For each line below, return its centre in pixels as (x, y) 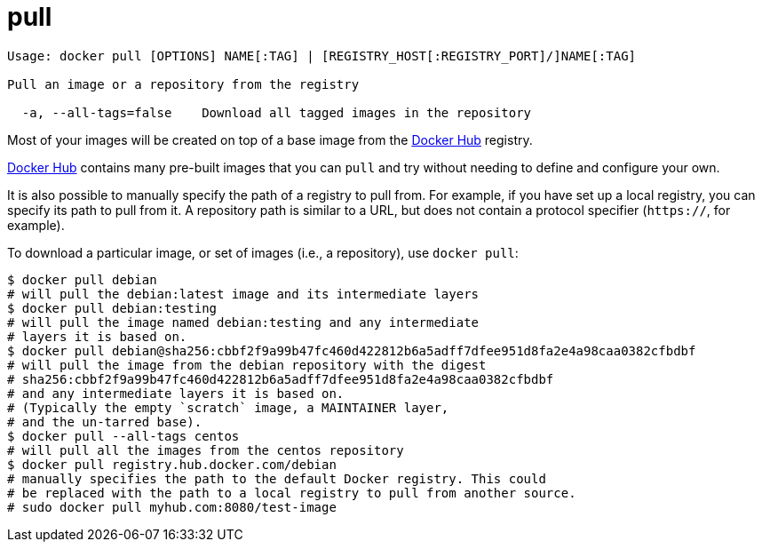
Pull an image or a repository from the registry (183, 84)
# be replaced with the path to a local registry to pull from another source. (292, 493)
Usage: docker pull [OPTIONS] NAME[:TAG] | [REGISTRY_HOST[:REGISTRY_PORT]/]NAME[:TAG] (322, 56)
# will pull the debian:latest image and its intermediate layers (243, 294)
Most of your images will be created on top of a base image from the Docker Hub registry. (270, 139)
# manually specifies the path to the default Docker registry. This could (277, 478)
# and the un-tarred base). (105, 422)
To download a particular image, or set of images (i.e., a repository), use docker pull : (263, 252)
